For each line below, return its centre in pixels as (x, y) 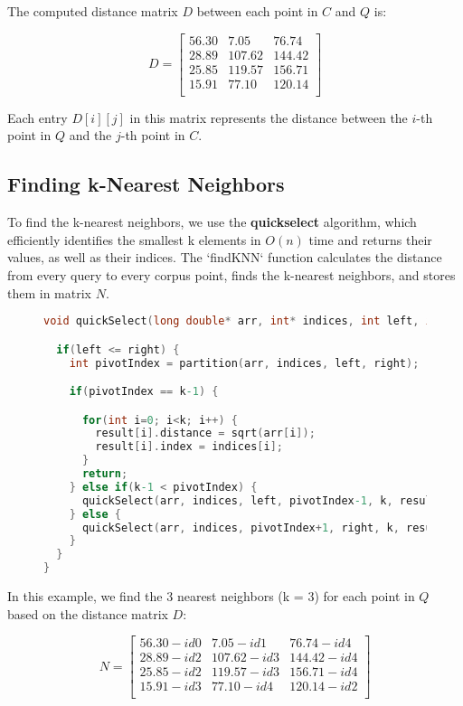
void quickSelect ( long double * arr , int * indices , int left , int (245, 321)
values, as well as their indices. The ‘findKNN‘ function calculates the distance (225, 257)
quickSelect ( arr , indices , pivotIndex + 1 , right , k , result (263, 527)
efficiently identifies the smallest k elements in (134, 239)
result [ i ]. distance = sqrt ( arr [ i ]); (205, 433)
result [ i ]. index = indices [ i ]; (189, 447)
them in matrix (49, 292)
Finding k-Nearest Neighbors (146, 184)
